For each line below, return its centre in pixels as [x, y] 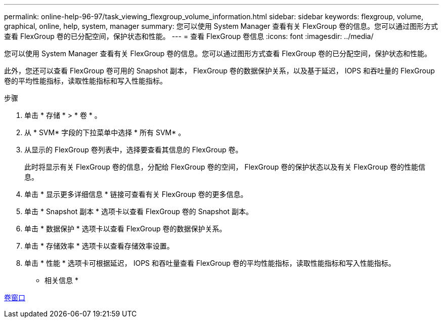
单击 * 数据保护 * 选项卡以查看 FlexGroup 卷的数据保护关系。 [125, 229]
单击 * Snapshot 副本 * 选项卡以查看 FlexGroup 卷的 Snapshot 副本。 [139, 211]
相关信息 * [61, 280]
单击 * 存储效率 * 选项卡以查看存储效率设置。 [99, 246]
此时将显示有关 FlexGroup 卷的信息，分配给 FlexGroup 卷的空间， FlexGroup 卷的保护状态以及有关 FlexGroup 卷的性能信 [225, 167]
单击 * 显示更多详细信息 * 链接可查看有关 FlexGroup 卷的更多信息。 [136, 194]
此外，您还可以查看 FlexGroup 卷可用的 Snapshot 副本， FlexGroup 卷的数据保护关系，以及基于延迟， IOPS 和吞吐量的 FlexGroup [219, 71]
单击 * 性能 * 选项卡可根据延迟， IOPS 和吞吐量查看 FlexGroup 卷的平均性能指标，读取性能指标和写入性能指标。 [210, 263]
